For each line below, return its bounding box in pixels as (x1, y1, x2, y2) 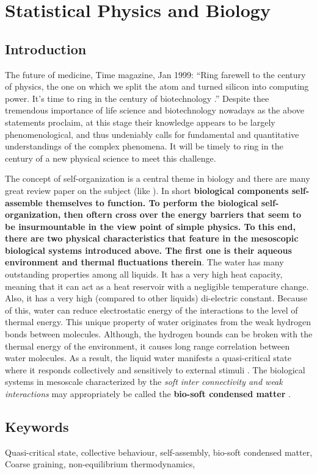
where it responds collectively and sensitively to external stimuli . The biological (5, 363, 305, 376)
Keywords (5, 417, 69, 436)
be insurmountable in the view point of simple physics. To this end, (5, 220, 296, 232)
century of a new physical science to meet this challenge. (5, 151, 216, 164)
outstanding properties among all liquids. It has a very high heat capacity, (5, 268, 283, 281)
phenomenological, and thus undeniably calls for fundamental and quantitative (5, 127, 299, 140)
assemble (5, 196, 43, 209)
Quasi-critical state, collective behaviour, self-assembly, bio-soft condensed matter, (5, 445, 313, 458)
